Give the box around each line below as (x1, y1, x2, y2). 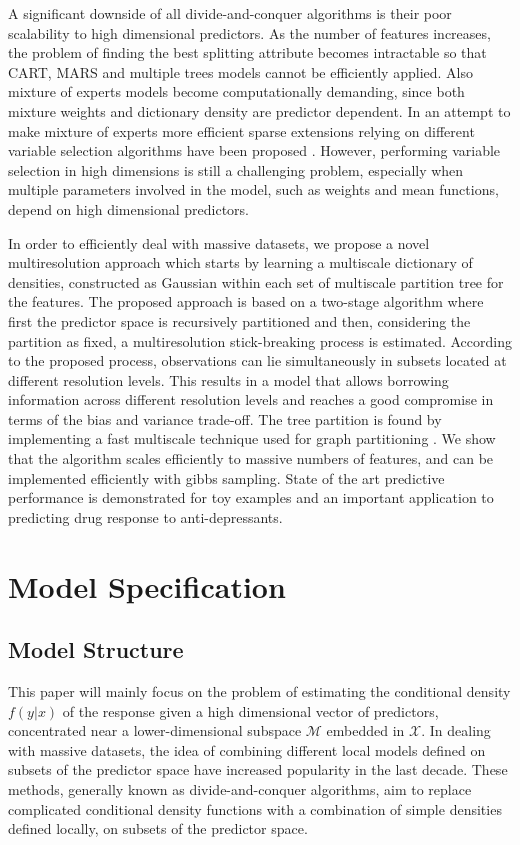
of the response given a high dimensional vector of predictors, (62, 700, 439, 721)
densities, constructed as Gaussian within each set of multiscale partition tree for (8, 271, 504, 292)
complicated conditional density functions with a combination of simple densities (8, 798, 502, 819)
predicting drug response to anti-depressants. (8, 506, 283, 527)
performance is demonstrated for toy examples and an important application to (8, 487, 494, 508)
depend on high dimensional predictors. (8, 198, 249, 219)
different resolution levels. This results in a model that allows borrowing (8, 369, 449, 390)
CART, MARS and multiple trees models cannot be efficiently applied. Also (8, 61, 473, 82)
